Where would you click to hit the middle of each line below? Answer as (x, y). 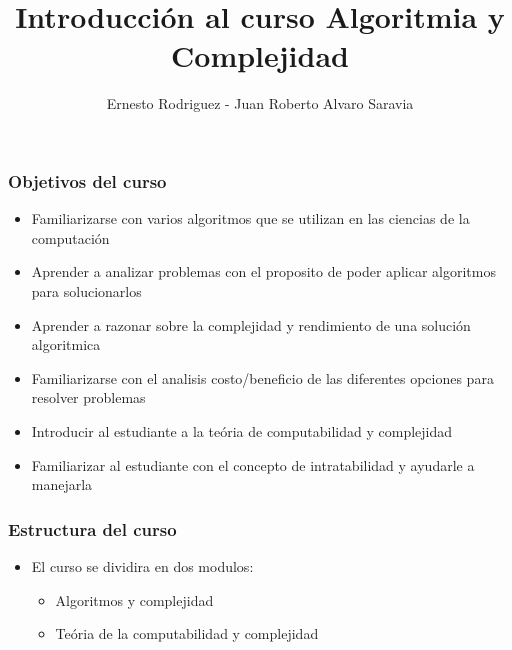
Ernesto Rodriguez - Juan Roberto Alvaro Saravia (260, 103)
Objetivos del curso (87, 180)
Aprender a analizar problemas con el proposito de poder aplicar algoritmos (263, 271)
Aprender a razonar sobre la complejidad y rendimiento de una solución (251, 324)
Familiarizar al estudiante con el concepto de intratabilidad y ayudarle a (253, 464)
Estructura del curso (92, 528)
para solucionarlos (86, 290)
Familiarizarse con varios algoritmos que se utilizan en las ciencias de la (250, 218)
